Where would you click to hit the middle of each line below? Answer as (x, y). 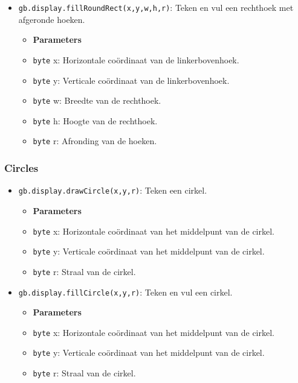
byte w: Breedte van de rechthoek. (97, 100)
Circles (21, 168)
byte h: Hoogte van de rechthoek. (95, 120)
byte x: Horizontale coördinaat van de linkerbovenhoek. (136, 59)
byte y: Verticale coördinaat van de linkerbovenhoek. (131, 80)
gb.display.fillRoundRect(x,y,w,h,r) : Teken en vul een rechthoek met (156, 7)
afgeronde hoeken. (52, 19)
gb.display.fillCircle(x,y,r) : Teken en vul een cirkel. (125, 292)
